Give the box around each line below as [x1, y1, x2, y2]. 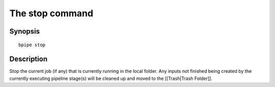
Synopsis [9, 27, 40, 36]
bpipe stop [18, 42, 46, 48]
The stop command [9, 8, 94, 19]
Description [9, 55, 48, 64]
